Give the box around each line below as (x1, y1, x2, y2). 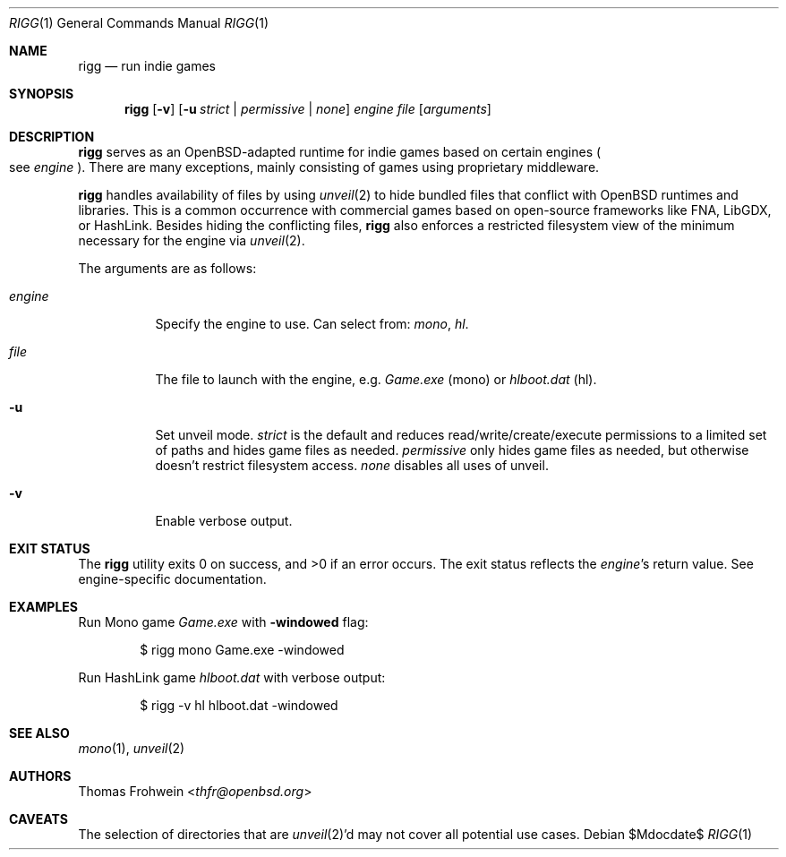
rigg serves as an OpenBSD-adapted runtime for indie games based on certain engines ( (78, 144, 602, 159)
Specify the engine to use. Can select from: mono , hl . (155, 316, 469, 331)
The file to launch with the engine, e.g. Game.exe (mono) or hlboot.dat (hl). (155, 372, 597, 387)
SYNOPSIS (9, 86, 74, 101)
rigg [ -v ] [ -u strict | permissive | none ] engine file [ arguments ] (124, 101, 491, 116)
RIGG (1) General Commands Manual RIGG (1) (9, 15, 269, 30)
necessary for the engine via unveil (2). (78, 233, 305, 248)
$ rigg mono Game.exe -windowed (140, 642, 345, 657)
